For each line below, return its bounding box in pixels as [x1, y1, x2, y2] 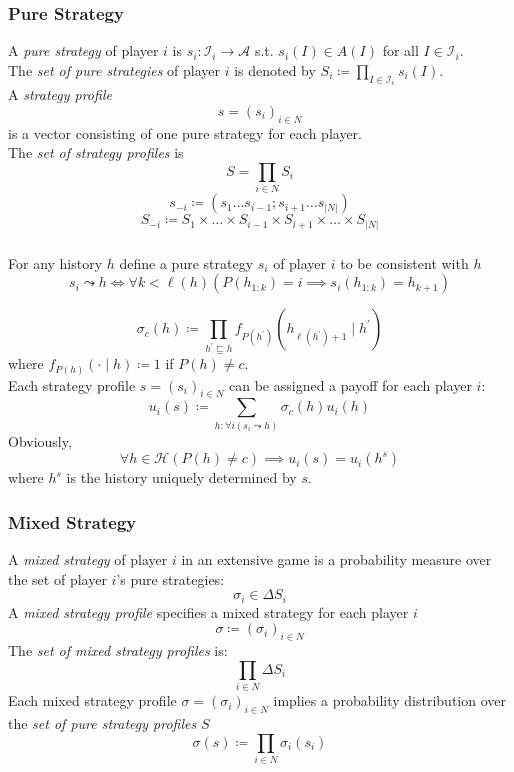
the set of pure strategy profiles [8, 712, 197, 733]
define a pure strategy [119, 252, 254, 273]
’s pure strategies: [116, 568, 225, 589]
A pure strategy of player [8, 40, 159, 61]
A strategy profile [8, 84, 112, 105]
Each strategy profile [8, 374, 136, 395]
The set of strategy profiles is [8, 142, 184, 163]
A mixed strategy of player [8, 549, 168, 570]
